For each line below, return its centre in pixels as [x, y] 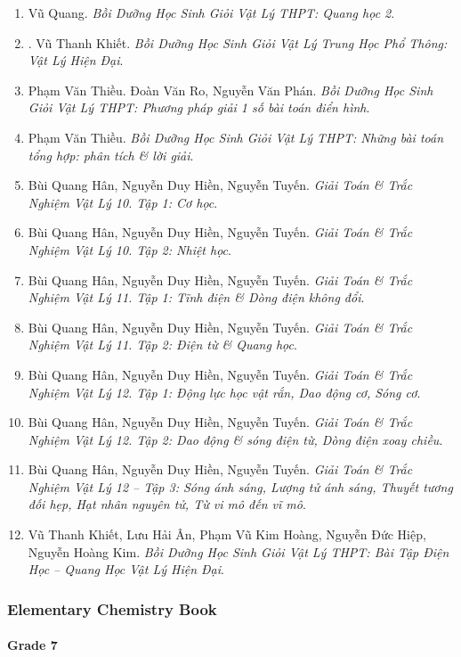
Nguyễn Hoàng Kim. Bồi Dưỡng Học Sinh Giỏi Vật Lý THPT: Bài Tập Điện [239, 551]
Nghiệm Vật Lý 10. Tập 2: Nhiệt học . [129, 249]
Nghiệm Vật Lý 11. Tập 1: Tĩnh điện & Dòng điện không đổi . [196, 297]
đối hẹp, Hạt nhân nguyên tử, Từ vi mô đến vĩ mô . [167, 504]
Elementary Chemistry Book [112, 608]
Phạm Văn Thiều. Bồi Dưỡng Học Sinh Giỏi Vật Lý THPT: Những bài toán [235, 137]
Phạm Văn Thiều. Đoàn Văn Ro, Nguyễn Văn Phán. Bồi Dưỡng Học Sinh [230, 90]
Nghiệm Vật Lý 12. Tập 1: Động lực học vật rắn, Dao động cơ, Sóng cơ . [224, 392]
